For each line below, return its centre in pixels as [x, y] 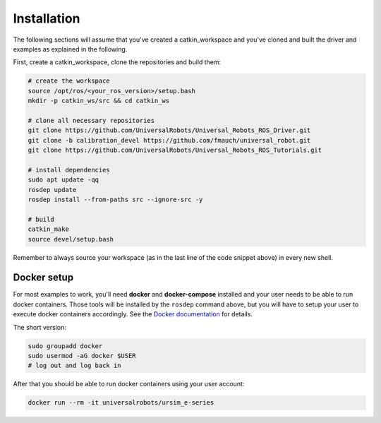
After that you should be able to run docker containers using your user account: [129, 384]
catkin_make [49, 229]
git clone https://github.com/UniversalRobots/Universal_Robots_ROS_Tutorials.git [175, 150]
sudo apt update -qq [63, 180]
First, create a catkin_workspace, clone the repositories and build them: [117, 62]
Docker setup [43, 278]
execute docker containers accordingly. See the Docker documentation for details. [133, 314]
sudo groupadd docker [65, 346]
